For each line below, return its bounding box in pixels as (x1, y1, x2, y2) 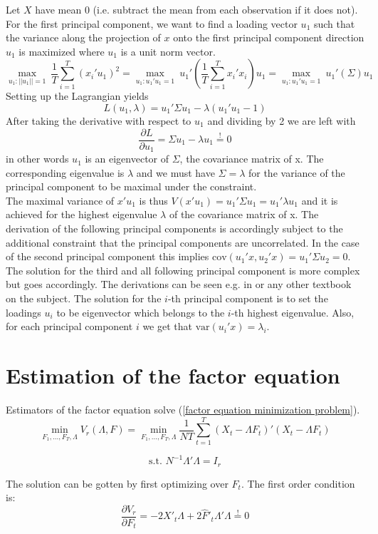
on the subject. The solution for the (6, 291, 162, 306)
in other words (6, 151, 69, 166)
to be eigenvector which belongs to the (56, 304, 225, 319)
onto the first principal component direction (173, 30, 364, 45)
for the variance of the (248, 165, 345, 180)
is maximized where (19, 43, 105, 58)
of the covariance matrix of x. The (169, 207, 319, 222)
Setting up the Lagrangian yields (6, 88, 149, 103)
